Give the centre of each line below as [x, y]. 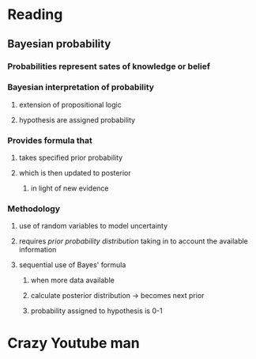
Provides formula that [50, 140]
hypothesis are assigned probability [77, 119]
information [38, 250]
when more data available [73, 280]
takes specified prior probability [71, 158]
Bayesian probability [59, 44]
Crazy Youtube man [73, 343]
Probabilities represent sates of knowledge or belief [109, 66]
